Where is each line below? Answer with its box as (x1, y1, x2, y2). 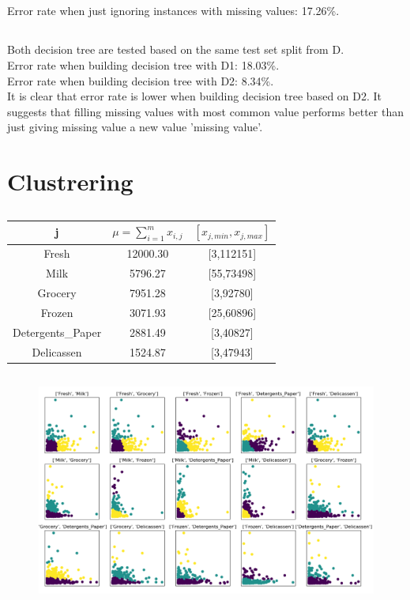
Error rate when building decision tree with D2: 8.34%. (7, 72, 274, 89)
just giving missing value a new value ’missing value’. (7, 119, 263, 135)
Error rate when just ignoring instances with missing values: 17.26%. (7, 2, 340, 19)
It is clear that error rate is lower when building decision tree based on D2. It (7, 88, 382, 104)
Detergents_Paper (13, 323, 102, 340)
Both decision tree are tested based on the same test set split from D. (7, 41, 344, 58)
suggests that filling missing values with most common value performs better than (7, 103, 404, 119)
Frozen (40, 304, 73, 320)
